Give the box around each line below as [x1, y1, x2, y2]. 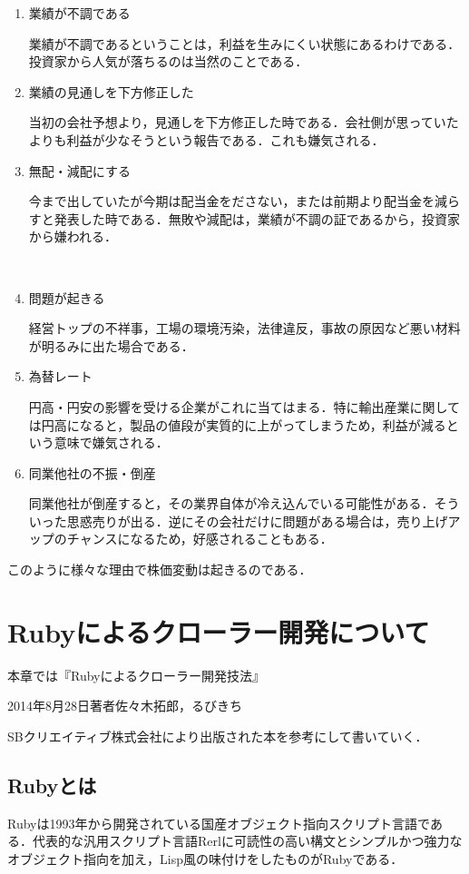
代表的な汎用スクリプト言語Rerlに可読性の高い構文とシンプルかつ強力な [32, 831, 463, 850]
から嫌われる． [28, 227, 118, 246]
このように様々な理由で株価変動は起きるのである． [7, 560, 312, 579]
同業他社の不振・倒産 [28, 463, 156, 482]
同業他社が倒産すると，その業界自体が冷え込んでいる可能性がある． [28, 494, 435, 513]
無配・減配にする [28, 161, 131, 180]
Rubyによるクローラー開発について [7, 613, 430, 650]
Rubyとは [7, 771, 97, 799]
